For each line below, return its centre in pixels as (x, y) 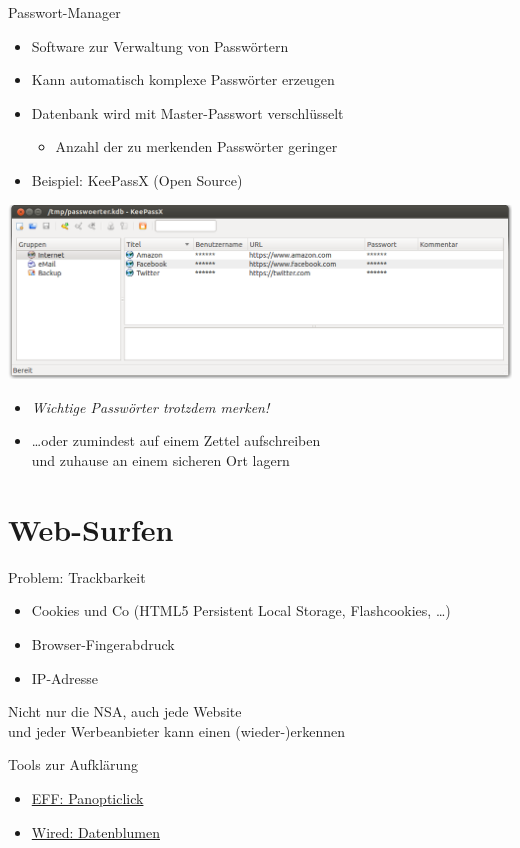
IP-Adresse (64, 677)
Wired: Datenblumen (95, 831)
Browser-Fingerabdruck (103, 643)
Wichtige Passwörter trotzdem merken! (150, 406)
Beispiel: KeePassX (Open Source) (137, 179)
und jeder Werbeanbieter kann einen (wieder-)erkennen (177, 730)
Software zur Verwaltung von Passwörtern (160, 45)
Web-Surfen (91, 528)
